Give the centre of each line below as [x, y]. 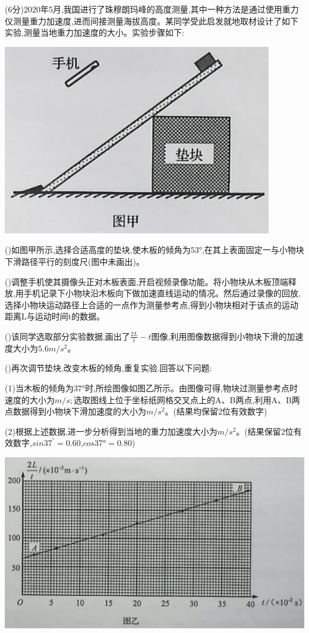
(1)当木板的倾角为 [39, 387]
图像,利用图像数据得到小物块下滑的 [219, 336]
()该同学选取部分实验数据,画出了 [67, 336]
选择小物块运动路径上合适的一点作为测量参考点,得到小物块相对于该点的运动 [152, 304]
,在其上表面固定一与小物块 [253, 250]
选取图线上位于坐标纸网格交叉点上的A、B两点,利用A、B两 [187, 399]
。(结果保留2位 [265, 431]
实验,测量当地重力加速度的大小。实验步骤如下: [94, 32]
